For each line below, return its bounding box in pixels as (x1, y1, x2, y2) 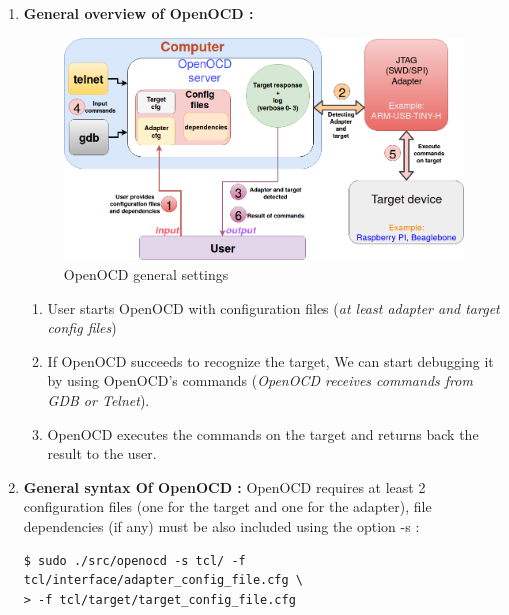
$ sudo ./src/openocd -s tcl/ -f (23, 553, 246, 568)
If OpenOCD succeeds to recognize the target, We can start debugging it (47, 350, 494, 371)
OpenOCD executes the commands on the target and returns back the (47, 423, 479, 444)
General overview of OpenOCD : (23, 3, 254, 23)
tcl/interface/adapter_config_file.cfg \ (23, 573, 303, 588)
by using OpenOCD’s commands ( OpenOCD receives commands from (47, 370, 473, 391)
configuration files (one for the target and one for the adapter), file (23, 496, 432, 517)
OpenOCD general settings (63, 264, 229, 285)
